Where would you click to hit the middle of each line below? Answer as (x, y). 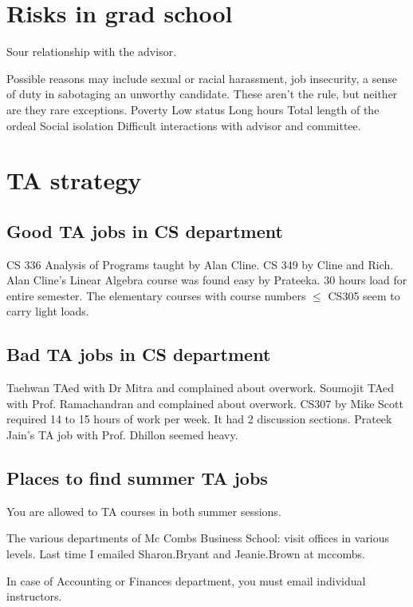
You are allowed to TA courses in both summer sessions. (144, 511)
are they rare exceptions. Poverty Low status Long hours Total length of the (193, 109)
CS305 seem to (364, 295)
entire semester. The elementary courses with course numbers (156, 295)
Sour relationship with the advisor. (92, 52)
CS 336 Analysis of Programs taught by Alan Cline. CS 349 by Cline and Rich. (200, 264)
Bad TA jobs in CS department (139, 354)
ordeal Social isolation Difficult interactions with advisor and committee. (184, 125)
